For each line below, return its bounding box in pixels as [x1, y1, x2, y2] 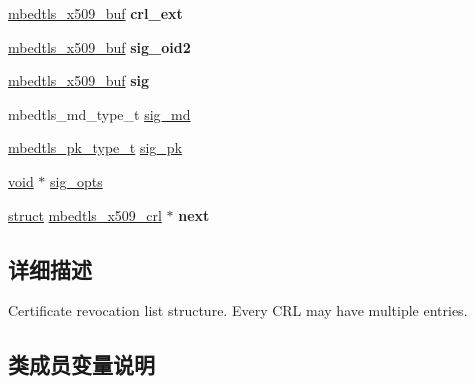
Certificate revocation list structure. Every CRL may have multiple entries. [8, 300, 468, 321]
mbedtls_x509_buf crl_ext [8, 3, 183, 23]
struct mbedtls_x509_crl [8, 204, 162, 225]
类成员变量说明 [8, 349, 155, 380]
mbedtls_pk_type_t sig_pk [8, 137, 183, 158]
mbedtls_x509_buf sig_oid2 [8, 36, 191, 57]
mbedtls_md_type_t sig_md [8, 103, 191, 124]
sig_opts [50, 170, 103, 191]
